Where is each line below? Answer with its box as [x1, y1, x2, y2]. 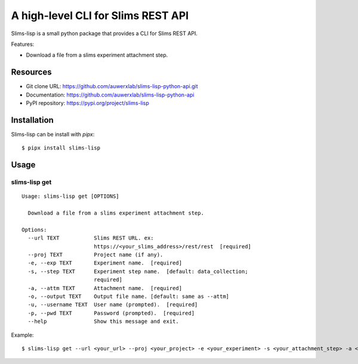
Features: [11, 41, 35, 48]
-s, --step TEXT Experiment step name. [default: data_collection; [27, 268, 248, 275]
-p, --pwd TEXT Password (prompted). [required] [27, 310, 195, 316]
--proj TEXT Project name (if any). [27, 251, 163, 259]
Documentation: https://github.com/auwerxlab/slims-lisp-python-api [26, 91, 195, 98]
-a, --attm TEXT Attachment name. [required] [27, 285, 182, 291]
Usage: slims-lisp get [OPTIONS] [21, 193, 119, 200]
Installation [11, 115, 54, 125]
